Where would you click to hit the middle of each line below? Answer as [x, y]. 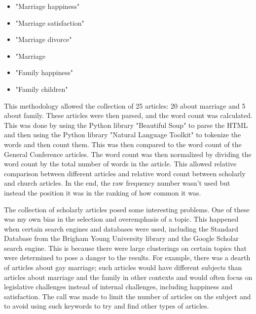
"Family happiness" [44, 72]
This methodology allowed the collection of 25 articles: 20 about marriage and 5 [125, 105]
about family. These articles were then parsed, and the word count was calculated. [128, 115]
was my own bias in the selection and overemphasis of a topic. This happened [121, 219]
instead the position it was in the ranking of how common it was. [103, 192]
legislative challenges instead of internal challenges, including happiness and [118, 287]
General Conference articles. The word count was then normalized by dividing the [128, 154]
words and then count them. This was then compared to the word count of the [123, 144]
